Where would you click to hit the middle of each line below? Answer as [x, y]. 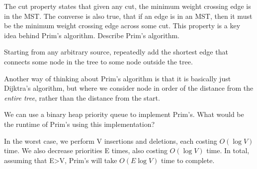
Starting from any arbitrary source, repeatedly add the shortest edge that [116, 52]
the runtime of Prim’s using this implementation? [80, 124]
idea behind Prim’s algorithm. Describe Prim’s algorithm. [92, 35]
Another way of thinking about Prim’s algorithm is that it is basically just [118, 78]
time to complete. [188, 160]
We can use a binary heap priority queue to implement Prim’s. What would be [124, 114]
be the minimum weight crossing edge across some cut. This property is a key [122, 26]
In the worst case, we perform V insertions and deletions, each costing [111, 141]
